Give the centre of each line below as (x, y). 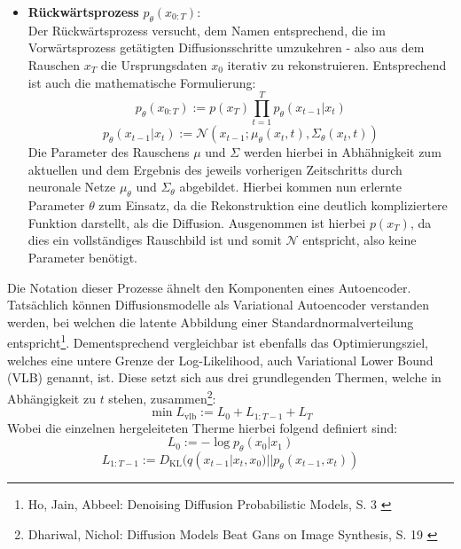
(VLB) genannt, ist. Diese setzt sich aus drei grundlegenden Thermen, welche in (224, 377)
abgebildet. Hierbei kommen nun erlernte (290, 187)
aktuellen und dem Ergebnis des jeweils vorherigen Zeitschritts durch (215, 169)
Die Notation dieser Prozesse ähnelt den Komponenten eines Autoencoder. (209, 287)
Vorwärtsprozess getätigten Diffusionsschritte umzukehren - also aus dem (226, 47)
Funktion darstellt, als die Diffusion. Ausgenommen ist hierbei (197, 222)
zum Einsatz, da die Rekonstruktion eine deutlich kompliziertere (273, 205)
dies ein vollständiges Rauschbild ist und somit (155, 240)
